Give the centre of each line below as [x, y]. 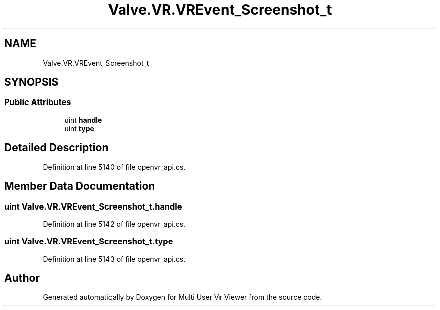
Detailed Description [57, 148]
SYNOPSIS [31, 82]
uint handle [83, 120]
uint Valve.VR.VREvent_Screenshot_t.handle [93, 206]
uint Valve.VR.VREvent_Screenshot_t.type [89, 241]
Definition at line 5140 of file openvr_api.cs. [114, 167]
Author [22, 278]
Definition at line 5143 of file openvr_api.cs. [114, 259]
